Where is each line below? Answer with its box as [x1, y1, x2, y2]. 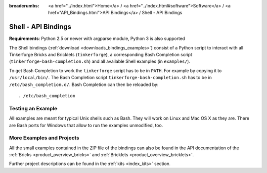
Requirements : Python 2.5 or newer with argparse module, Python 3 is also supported [9, 36, 185, 42]
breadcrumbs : [9, 3, 40, 8]
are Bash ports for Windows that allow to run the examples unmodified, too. [9, 122, 163, 128]
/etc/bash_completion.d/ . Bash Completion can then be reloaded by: [9, 82, 159, 87]
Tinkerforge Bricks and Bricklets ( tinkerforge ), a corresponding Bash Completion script [9, 52, 192, 58]
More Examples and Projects [9, 134, 80, 141]
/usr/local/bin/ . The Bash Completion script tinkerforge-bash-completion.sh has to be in [9, 75, 212, 81]
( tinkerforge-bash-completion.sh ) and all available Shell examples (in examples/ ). [9, 58, 190, 64]
